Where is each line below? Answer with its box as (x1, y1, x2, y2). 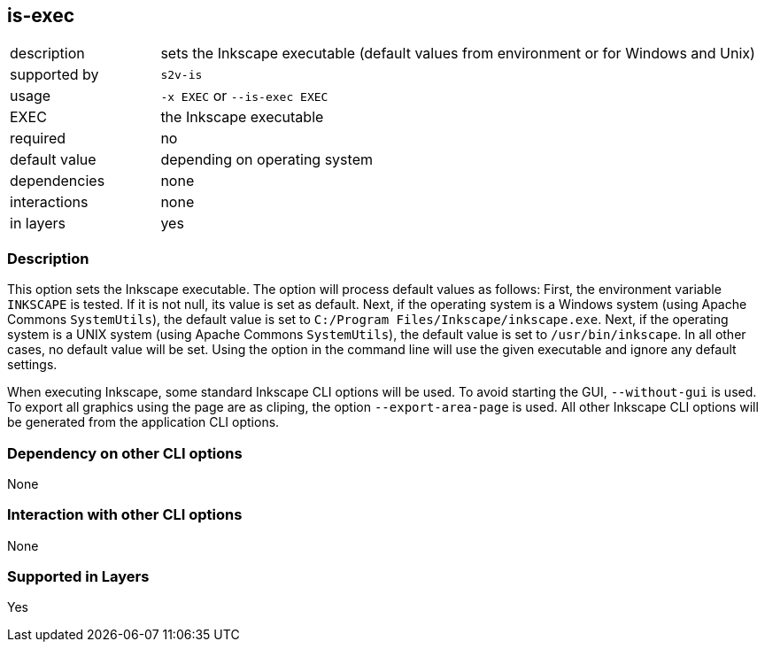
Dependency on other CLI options (7, 444, 243, 462)
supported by (10, 66, 99, 84)
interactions (10, 193, 89, 212)
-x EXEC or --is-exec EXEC (160, 87, 328, 105)
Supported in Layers (7, 568, 150, 586)
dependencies (10, 172, 105, 190)
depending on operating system (160, 151, 373, 169)
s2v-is (160, 67, 203, 81)
